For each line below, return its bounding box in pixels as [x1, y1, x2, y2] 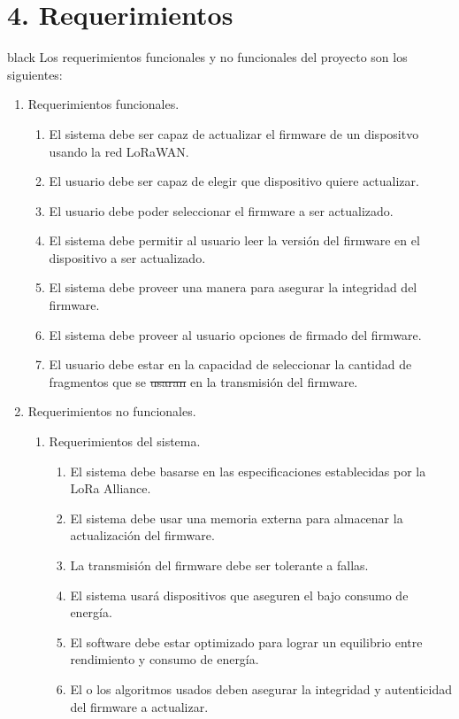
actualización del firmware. [70, 526, 215, 545]
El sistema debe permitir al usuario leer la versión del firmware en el [49, 231, 420, 250]
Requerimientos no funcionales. [27, 402, 196, 421]
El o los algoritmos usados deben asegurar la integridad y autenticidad [70, 679, 453, 698]
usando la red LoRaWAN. [49, 142, 189, 160]
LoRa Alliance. [70, 479, 151, 498]
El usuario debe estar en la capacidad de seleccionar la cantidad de [49, 355, 412, 374]
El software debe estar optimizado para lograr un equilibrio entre [70, 632, 423, 651]
